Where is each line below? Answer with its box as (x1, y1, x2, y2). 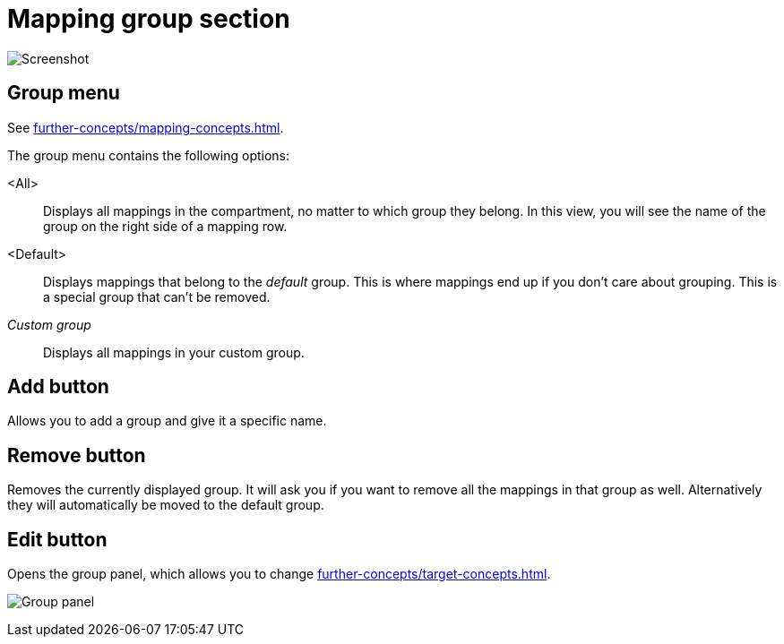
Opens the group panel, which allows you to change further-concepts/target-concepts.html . (7, 566, 551, 582)
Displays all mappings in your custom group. (43, 344, 305, 360)
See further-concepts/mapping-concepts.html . (7, 119, 284, 135)
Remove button (7, 443, 146, 467)
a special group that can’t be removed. (43, 288, 271, 305)
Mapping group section (7, 4, 290, 34)
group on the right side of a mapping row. (43, 218, 288, 234)
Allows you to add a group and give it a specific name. (7, 413, 327, 429)
